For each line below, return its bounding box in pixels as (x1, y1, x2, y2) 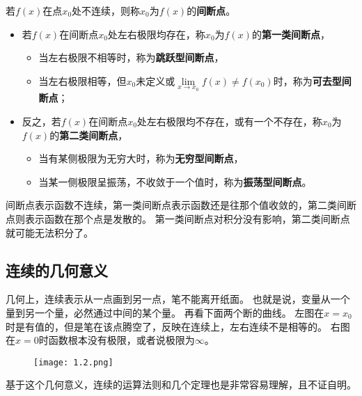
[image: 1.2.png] (33, 357, 113, 367)
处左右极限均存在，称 (107, 26, 205, 41)
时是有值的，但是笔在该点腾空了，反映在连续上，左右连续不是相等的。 (6, 319, 327, 333)
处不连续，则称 (72, 3, 141, 17)
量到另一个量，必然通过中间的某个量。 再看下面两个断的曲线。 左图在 (6, 305, 324, 319)
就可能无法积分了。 (6, 225, 93, 239)
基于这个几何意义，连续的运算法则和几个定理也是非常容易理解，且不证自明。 (6, 377, 356, 392)
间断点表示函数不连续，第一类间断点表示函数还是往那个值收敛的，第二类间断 (6, 198, 356, 212)
